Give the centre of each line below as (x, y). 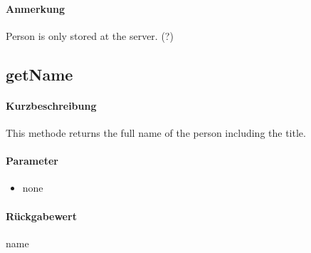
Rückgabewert (41, 216)
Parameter (32, 161)
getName (39, 74)
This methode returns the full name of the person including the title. (156, 132)
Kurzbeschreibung (51, 105)
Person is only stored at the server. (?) (90, 35)
